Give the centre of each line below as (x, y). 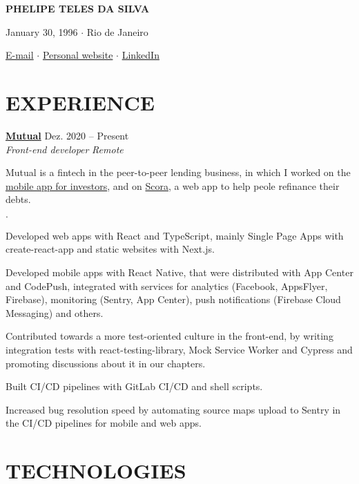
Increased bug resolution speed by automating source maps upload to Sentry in (173, 409)
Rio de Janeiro (117, 31)
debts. (18, 199)
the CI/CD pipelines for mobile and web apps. (104, 423)
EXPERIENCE (80, 102)
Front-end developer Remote (65, 149)
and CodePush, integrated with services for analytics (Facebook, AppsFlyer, (167, 285)
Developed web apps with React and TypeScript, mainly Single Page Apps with (175, 235)
